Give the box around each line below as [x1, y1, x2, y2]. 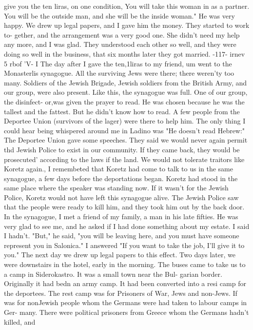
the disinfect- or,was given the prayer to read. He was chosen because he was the [4, 96, 245, 106]
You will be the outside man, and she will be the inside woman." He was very [4, 10, 235, 21]
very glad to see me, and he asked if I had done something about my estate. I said [4, 221, 250, 231]
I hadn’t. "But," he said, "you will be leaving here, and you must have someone [4, 230, 239, 241]
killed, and [4, 316, 36, 327]
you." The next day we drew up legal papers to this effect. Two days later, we [4, 249, 235, 260]
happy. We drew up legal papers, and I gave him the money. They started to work [4, 20, 250, 30]
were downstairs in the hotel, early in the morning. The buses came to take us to [4, 259, 246, 269]
